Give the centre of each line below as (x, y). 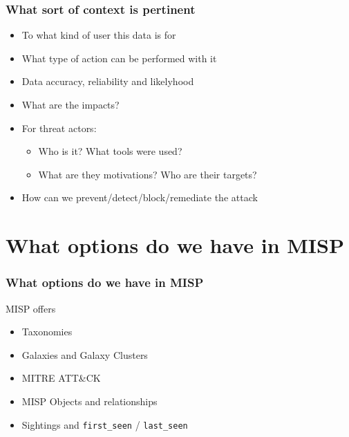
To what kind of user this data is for (99, 35)
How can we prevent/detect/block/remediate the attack (140, 197)
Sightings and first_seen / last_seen (105, 424)
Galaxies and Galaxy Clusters (85, 354)
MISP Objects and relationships (89, 401)
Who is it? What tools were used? (110, 151)
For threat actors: (59, 128)
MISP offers (31, 308)
